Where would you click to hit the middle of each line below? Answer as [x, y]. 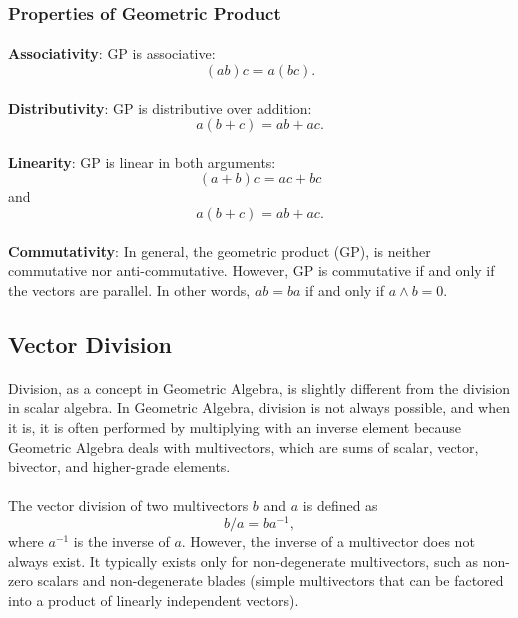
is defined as [340, 505]
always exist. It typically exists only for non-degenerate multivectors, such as [243, 560]
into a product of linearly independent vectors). [153, 599]
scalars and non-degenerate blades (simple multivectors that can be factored [270, 580]
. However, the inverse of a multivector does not [328, 540]
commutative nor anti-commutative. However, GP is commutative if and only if [251, 270]
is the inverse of [121, 540]
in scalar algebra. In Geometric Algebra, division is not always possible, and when [259, 407]
